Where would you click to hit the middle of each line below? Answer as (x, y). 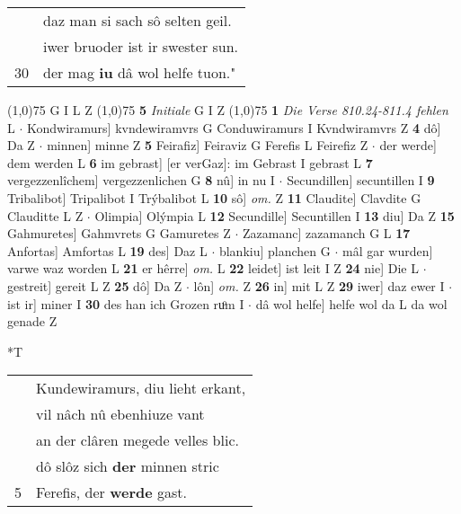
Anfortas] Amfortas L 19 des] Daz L (107, 250)
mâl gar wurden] (387, 250)
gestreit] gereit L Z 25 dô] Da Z (95, 285)
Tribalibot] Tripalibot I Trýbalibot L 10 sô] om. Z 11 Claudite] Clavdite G (214, 197)
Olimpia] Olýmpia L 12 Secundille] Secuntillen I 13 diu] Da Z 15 (275, 215)
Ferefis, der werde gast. (111, 492)
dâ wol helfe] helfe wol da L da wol (351, 303)
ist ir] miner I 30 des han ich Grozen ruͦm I (126, 303)
